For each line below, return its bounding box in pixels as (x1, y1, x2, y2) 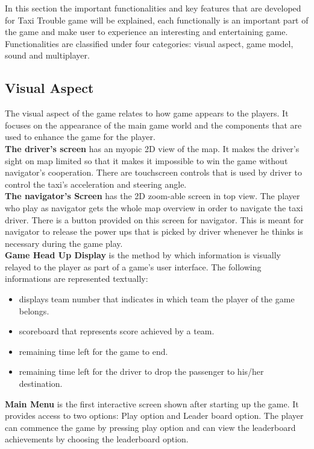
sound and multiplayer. (5, 49, 90, 62)
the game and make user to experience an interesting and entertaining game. (5, 25, 288, 38)
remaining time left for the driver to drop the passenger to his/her (19, 365, 264, 378)
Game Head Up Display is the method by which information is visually (5, 249, 281, 261)
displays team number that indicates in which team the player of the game (19, 293, 295, 305)
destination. (19, 377, 63, 390)
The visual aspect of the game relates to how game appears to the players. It (5, 107, 289, 119)
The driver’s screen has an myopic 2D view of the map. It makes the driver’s (5, 142, 300, 154)
